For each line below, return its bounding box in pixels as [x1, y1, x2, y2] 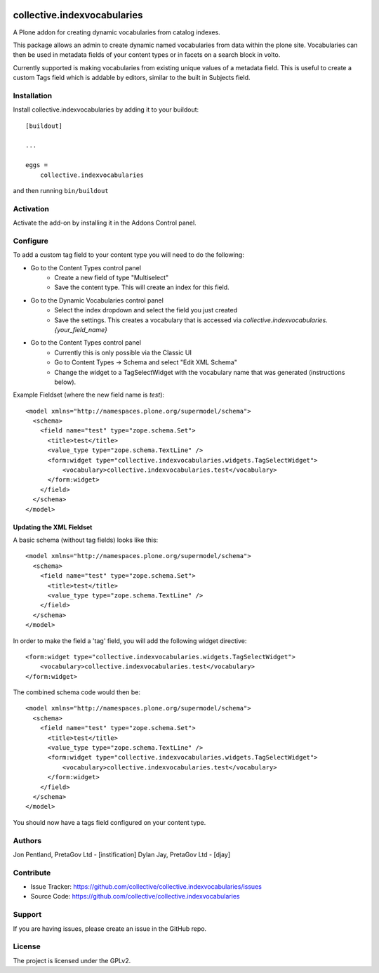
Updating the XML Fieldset [13, 523, 93, 531]
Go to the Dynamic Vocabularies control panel [30, 296, 164, 305]
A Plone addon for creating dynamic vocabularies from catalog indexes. [13, 28, 220, 37]
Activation [13, 204, 49, 213]
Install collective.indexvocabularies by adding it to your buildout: [13, 105, 199, 114]
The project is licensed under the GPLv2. [13, 956, 131, 965]
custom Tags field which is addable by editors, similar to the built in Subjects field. [13, 74, 251, 82]
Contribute [13, 868, 51, 878]
